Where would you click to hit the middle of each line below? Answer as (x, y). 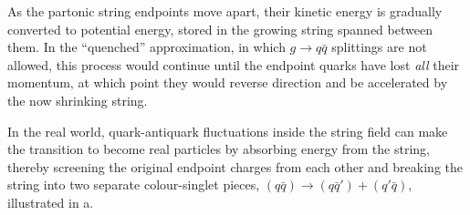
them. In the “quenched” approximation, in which (146, 47)
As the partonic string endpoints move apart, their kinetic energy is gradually (225, 11)
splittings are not (379, 47)
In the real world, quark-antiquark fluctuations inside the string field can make (228, 131)
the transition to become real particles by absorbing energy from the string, (219, 149)
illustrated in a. (51, 202)
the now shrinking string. (78, 100)
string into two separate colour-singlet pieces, (134, 184)
